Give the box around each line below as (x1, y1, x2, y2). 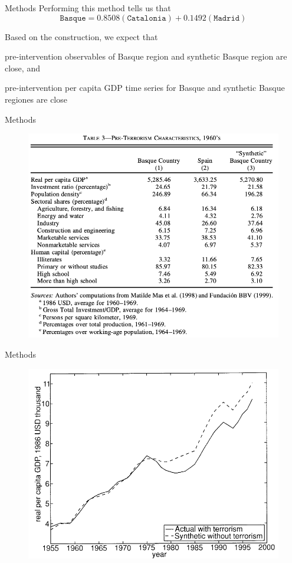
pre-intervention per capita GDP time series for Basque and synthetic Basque (5, 81, 285, 94)
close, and (5, 61, 40, 74)
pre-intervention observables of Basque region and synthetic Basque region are (5, 50, 287, 63)
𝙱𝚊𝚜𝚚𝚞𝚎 (60, 14, 86, 22)
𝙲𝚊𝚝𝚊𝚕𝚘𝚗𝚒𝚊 (127, 14, 166, 22)
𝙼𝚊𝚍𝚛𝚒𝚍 (214, 14, 240, 22)
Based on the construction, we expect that (5, 30, 158, 42)
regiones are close (5, 93, 67, 105)
